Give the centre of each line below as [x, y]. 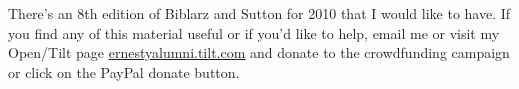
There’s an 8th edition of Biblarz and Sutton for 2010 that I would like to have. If [259, 13]
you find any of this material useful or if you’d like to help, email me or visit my [254, 32]
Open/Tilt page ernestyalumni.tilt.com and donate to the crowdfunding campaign [259, 52]
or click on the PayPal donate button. [124, 71]
